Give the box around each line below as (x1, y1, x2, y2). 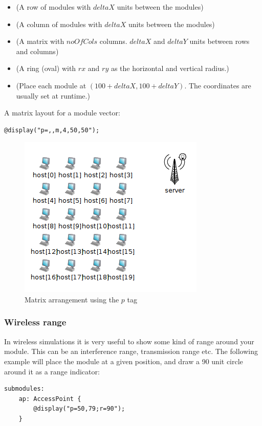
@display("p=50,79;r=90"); (33, 405, 125, 413)
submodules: (4, 385, 45, 393)
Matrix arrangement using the (25, 294, 119, 304)
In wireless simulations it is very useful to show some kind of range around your (4, 336, 254, 346)
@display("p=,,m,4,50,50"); (4, 126, 100, 134)
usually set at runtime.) (16, 90, 90, 101)
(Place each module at (16, 80, 86, 90)
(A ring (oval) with (16, 63, 76, 74)
